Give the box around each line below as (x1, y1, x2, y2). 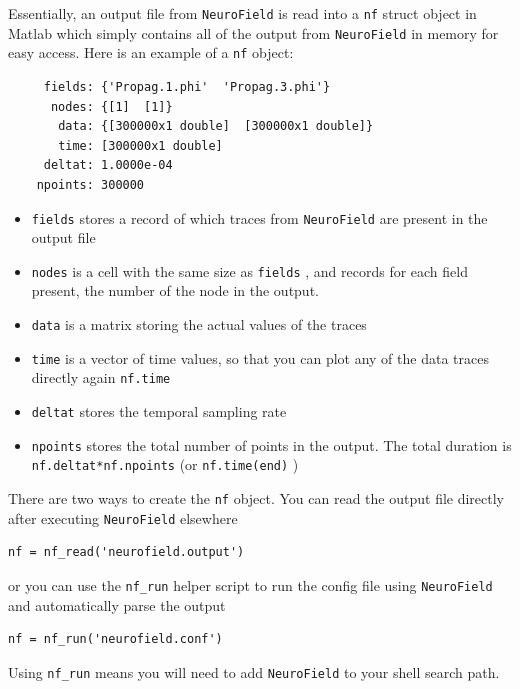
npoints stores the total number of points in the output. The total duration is (31, 434, 512, 455)
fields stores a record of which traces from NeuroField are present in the (31, 207, 488, 228)
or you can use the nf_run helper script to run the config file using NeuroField (8, 574, 493, 595)
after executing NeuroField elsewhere (8, 507, 238, 528)
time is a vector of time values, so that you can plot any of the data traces (31, 347, 489, 368)
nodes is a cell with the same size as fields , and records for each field (31, 260, 468, 281)
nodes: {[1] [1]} (50, 99, 173, 114)
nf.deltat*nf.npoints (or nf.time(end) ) (31, 454, 299, 475)
